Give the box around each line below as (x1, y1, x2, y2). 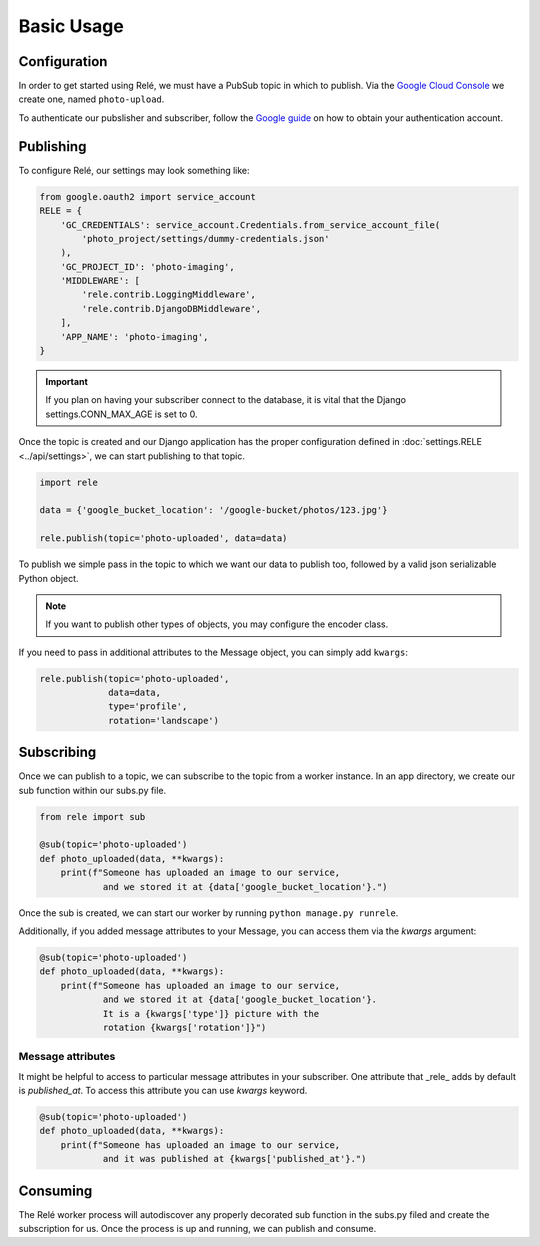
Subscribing (18, 744, 97, 761)
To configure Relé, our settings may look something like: (18, 164, 250, 176)
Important (45, 376, 89, 388)
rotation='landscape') (108, 715, 220, 726)
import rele (39, 476, 99, 488)
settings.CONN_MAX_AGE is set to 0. (45, 408, 198, 420)
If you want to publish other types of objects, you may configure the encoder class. (45, 618, 389, 630)
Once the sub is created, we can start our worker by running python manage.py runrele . (18, 906, 399, 919)
